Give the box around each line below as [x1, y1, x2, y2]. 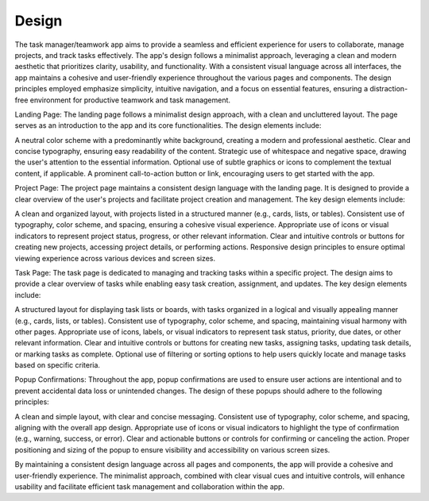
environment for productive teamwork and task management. [29, 95, 230, 105]
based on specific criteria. [14, 360, 101, 370]
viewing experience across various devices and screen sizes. [14, 253, 216, 263]
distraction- [369, 84, 408, 94]
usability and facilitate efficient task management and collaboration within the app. [14, 482, 285, 491]
